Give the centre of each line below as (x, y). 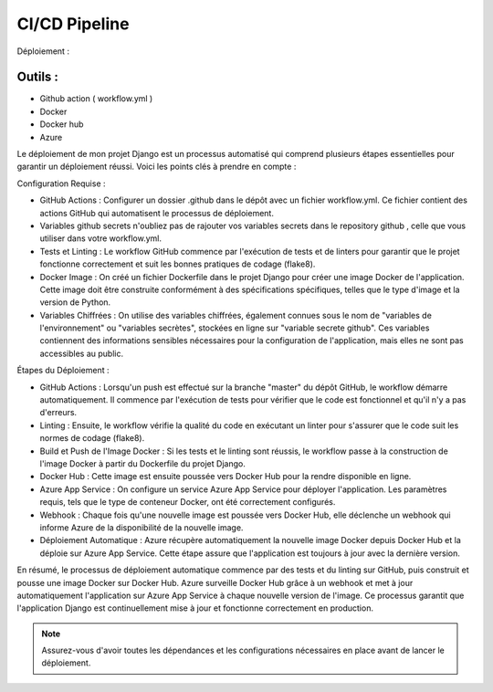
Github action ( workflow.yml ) (96, 99)
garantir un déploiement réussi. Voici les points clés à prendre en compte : (157, 167)
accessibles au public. (81, 353)
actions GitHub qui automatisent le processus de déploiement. (157, 213)
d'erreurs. (58, 413)
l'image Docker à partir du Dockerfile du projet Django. (142, 464)
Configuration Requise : (61, 183)
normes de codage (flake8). (92, 438)
